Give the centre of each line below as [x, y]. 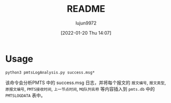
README [86, 9]
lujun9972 [86, 23]
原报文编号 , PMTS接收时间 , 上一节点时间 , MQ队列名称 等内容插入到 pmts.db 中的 [80, 89]
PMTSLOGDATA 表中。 [25, 95]
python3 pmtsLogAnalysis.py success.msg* [50, 72]
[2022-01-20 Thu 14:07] [86, 33]
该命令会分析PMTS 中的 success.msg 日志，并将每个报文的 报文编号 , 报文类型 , [86, 83]
